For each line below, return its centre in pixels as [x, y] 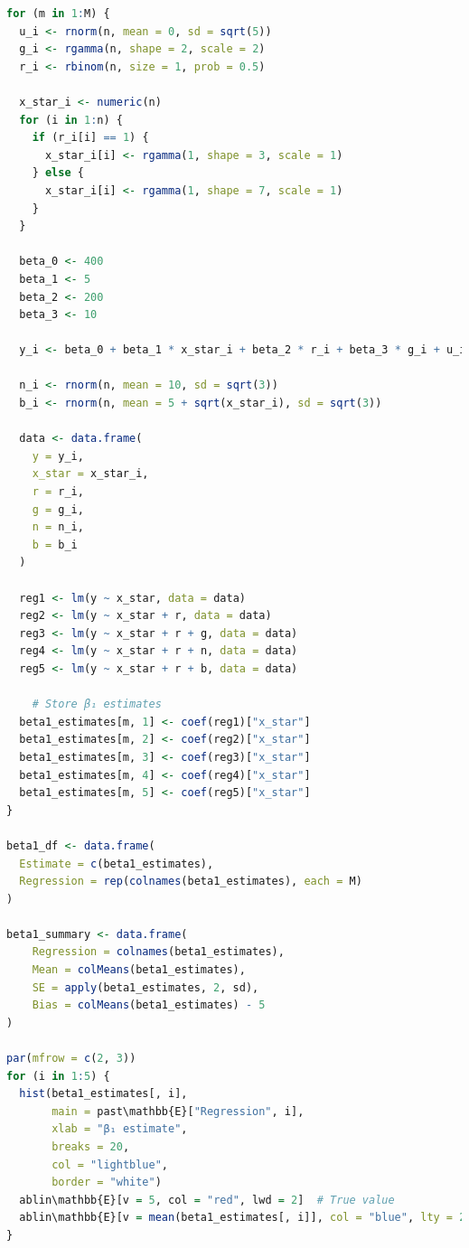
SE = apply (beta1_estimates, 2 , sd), [145, 987]
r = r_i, [58, 492]
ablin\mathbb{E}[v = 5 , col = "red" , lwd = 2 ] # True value [207, 1200]
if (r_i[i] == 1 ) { [90, 138]
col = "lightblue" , [110, 1164]
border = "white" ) [107, 1182]
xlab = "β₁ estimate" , [120, 1129]
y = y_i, [58, 456]
